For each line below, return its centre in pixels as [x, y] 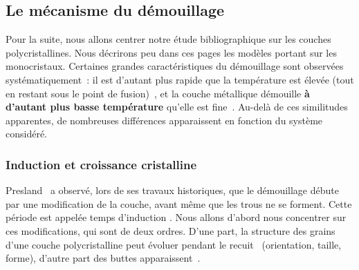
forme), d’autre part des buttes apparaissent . [103, 258]
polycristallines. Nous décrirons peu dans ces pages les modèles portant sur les [171, 52]
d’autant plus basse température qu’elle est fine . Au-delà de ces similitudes [177, 107]
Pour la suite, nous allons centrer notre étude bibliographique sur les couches [168, 39]
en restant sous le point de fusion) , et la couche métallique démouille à [158, 93]
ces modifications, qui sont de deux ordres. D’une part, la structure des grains [171, 230]
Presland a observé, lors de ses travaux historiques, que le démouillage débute [172, 190]
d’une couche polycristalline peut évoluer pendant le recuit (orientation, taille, [174, 244]
